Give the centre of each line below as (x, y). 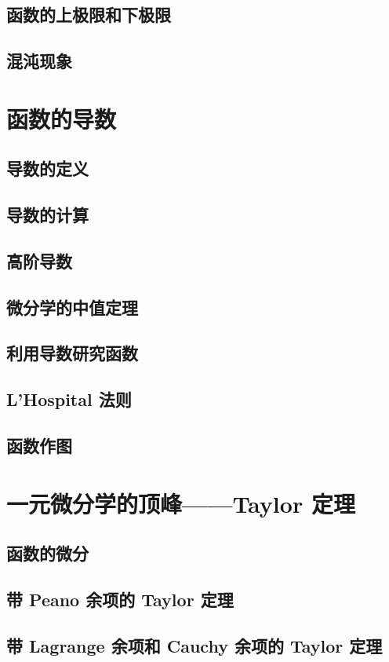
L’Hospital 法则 (69, 399)
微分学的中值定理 (72, 307)
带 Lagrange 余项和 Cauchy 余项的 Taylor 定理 (194, 645)
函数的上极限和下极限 (89, 15)
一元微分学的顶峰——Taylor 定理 (181, 503)
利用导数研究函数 (72, 353)
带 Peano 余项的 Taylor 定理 (120, 599)
